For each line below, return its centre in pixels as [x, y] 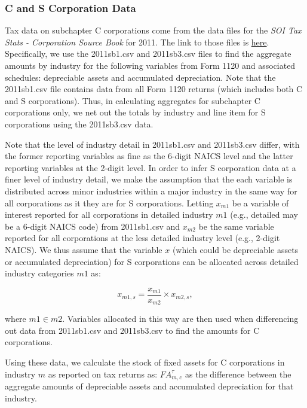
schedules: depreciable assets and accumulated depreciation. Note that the [140, 77]
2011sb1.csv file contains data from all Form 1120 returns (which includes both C [154, 89]
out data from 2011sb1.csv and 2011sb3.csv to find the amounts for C [132, 330]
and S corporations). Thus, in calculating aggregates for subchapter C [133, 100]
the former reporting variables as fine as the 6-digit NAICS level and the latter [149, 156]
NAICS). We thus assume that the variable [84, 249]
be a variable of [260, 203]
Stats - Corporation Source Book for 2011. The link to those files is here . [137, 42]
